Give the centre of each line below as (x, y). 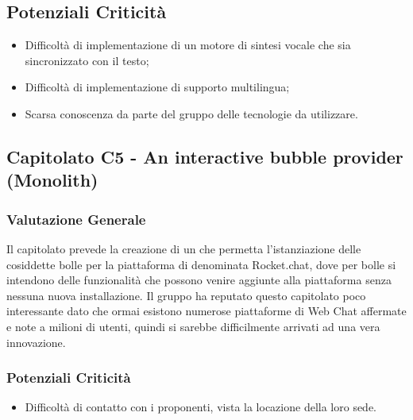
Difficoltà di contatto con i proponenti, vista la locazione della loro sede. (201, 407)
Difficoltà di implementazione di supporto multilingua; (157, 87)
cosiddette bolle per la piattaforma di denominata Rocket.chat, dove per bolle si (201, 264)
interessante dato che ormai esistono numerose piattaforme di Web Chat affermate (206, 311)
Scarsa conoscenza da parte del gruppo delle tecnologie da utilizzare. (191, 113)
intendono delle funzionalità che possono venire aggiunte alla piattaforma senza (199, 280)
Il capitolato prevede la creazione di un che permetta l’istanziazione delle (184, 248)
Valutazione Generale (76, 219)
